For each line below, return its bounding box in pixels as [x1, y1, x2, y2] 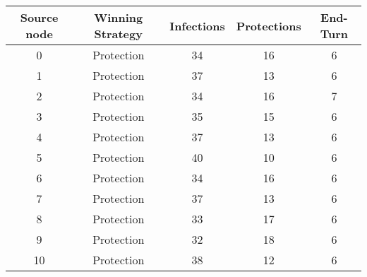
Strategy [94, 25, 143, 42]
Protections [236, 17, 301, 34]
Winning [94, 9, 143, 25]
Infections [169, 17, 225, 34]
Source [20, 9, 59, 25]
